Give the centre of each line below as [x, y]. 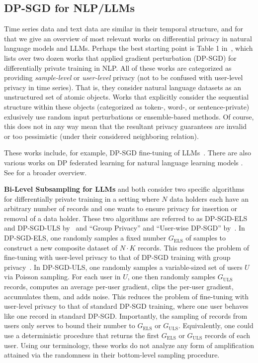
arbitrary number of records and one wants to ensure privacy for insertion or [121, 208]
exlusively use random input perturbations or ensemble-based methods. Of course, [129, 116]
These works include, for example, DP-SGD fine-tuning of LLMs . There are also [128, 153]
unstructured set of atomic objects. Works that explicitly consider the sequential [127, 97]
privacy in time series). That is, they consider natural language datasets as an [123, 87]
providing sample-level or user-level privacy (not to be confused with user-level [124, 77]
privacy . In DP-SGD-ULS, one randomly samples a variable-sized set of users [123, 267]
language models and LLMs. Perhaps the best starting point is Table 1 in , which [129, 48]
